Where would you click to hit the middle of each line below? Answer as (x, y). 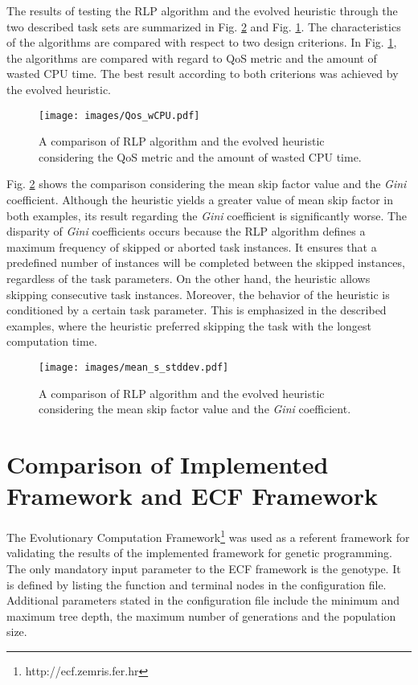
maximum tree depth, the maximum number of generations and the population (201, 615)
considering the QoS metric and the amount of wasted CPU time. (200, 156)
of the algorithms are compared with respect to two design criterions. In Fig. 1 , (202, 42)
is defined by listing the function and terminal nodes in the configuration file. (197, 584)
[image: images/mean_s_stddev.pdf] (134, 367)
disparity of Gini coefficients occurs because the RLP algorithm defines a (186, 231)
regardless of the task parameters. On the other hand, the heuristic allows (189, 278)
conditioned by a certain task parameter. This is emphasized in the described (197, 310)
